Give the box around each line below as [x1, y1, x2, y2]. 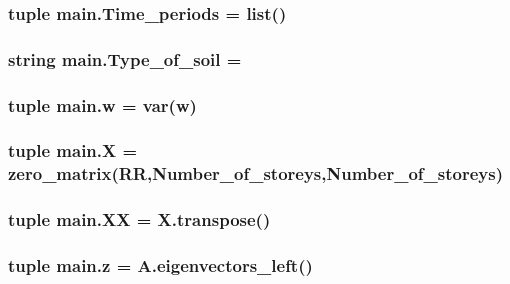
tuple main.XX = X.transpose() [8, 207, 271, 232]
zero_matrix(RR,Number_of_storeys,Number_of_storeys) [8, 161, 503, 186]
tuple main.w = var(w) [8, 92, 197, 117]
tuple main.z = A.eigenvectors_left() [8, 253, 313, 278]
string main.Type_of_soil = [8, 46, 242, 71]
